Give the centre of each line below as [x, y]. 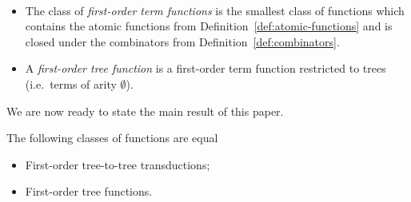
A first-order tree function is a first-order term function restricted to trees [205, 68]
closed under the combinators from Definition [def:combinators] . [182, 41]
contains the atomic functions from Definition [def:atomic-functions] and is [209, 26]
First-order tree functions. [89, 191]
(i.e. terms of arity [71, 83]
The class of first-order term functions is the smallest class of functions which [215, 10]
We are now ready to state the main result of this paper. [145, 111]
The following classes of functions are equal [112, 138]
